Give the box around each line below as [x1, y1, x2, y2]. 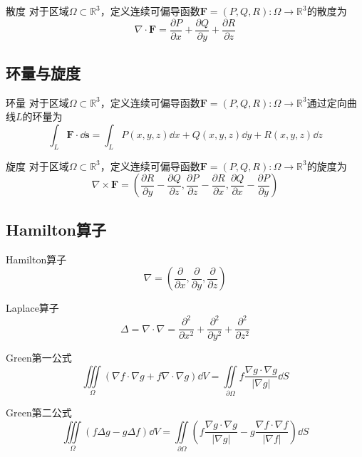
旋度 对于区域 [6, 158, 69, 173]
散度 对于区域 [6, 4, 69, 18]
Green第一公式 [6, 350, 72, 365]
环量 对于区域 [6, 95, 69, 110]
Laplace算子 [6, 300, 59, 315]
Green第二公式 [6, 405, 72, 420]
